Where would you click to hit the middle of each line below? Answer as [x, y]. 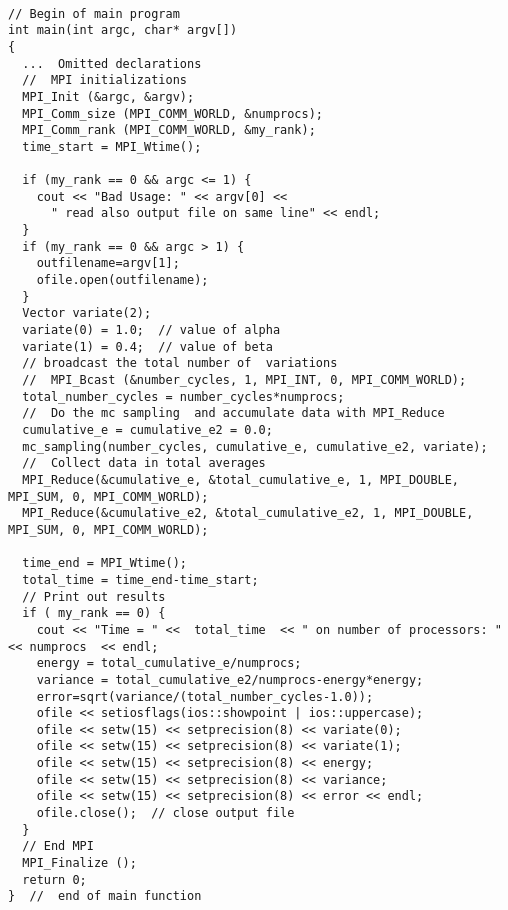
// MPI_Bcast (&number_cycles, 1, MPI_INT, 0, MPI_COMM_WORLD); [244, 380]
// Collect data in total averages [144, 463]
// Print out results [94, 596]
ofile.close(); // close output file [165, 813]
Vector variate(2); [87, 313]
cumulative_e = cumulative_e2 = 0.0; [147, 430]
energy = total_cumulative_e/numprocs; [169, 663]
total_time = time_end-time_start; [140, 579]
